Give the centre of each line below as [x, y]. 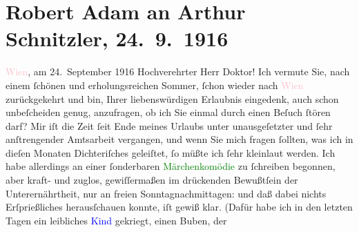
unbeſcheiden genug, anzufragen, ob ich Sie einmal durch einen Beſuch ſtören [168, 112]
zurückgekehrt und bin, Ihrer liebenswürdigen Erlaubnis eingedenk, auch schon [172, 98]
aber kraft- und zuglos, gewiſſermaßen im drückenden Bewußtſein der [152, 180]
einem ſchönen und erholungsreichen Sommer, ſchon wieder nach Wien [155, 85]
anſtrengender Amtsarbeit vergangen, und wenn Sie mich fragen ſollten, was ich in [179, 139]
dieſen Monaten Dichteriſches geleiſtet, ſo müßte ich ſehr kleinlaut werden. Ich [171, 152]
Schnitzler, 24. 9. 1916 [117, 38]
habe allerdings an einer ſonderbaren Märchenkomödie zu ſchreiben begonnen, [171, 166]
